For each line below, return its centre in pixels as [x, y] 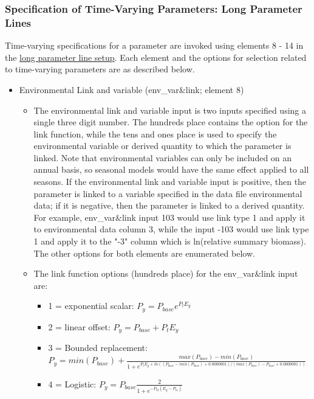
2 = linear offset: [79, 326]
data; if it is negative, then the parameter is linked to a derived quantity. [169, 205]
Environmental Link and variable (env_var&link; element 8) [131, 89]
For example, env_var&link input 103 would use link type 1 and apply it [169, 217]
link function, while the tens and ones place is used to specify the [155, 134]
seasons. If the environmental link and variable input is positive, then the [170, 182]
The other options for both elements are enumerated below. [144, 253]
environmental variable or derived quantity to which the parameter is [162, 146]
